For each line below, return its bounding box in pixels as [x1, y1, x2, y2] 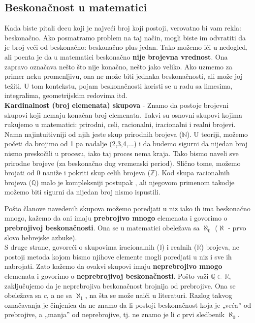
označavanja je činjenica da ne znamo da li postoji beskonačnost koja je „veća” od [4, 299, 252, 310]
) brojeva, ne [201, 242, 239, 252]
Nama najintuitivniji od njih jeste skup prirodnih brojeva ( [4, 129, 182, 139]
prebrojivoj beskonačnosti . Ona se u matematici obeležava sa [4, 223, 200, 233]
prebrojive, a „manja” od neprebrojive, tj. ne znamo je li [4, 309, 175, 320]
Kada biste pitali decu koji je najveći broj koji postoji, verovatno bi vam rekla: [4, 23, 241, 33]
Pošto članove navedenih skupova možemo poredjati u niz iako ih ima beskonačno [4, 203, 251, 213]
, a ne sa [46, 290, 72, 300]
